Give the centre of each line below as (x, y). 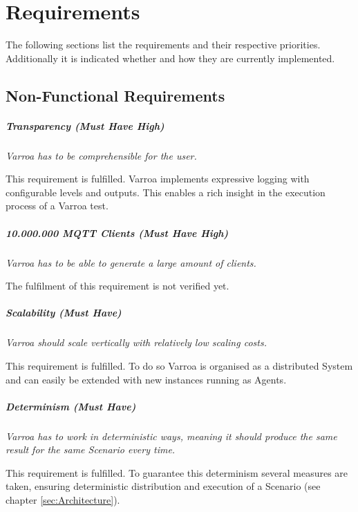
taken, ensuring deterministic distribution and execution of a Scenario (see (163, 486)
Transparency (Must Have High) (85, 125)
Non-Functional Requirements (115, 95)
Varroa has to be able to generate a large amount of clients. (131, 262)
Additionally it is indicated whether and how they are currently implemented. (170, 58)
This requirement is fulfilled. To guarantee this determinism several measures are (177, 472)
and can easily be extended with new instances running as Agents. (146, 379)
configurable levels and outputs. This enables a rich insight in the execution (166, 192)
